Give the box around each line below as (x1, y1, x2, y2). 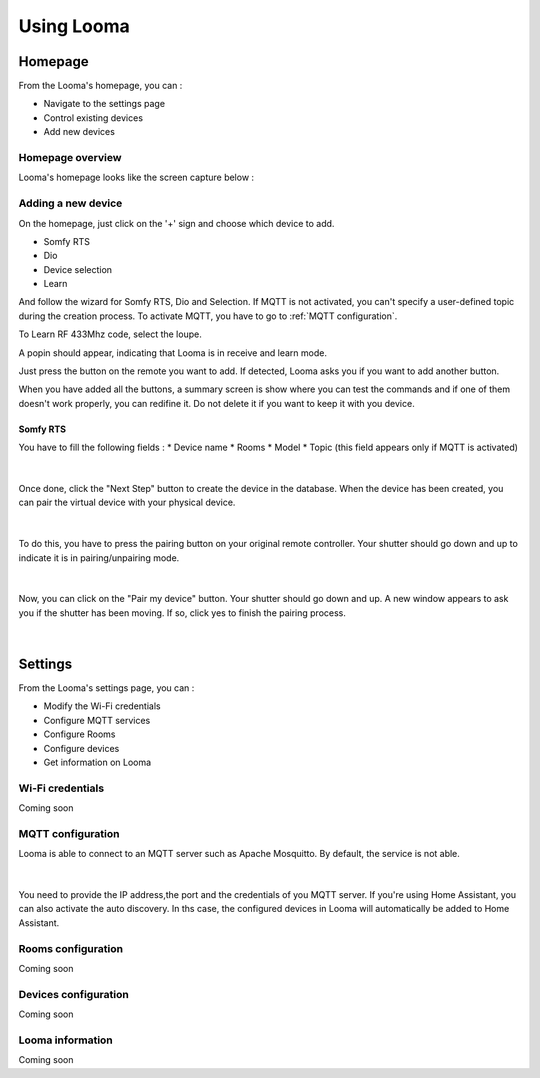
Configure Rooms (43, 728, 116, 740)
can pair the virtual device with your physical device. (18, 496, 236, 509)
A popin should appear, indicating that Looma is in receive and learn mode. (18, 346, 327, 359)
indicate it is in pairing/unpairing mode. (18, 551, 180, 564)
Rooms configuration (18, 941, 124, 955)
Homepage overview (18, 151, 122, 164)
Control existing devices (43, 111, 144, 124)
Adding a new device (18, 196, 123, 210)
